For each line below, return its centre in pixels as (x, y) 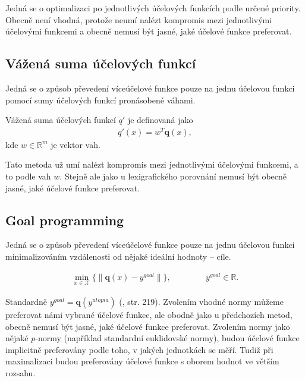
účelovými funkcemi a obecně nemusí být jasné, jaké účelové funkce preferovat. (149, 31)
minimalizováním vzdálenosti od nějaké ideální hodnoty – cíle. (118, 256)
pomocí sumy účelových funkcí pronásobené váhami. (100, 100)
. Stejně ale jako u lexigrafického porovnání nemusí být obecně (173, 176)
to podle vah (28, 176)
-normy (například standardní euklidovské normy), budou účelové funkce (167, 338)
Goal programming (65, 220)
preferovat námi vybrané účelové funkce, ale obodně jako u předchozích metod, (149, 314)
